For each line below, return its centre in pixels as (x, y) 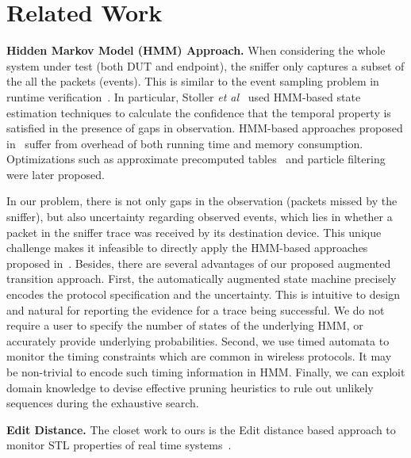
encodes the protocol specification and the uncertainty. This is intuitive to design (203, 294)
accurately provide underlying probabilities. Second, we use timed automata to (198, 340)
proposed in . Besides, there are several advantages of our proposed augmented (199, 263)
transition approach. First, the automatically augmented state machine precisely (202, 279)
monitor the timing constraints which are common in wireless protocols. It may (199, 356)
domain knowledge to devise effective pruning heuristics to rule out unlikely (190, 387)
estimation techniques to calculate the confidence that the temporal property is (199, 112)
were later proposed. (56, 174)
